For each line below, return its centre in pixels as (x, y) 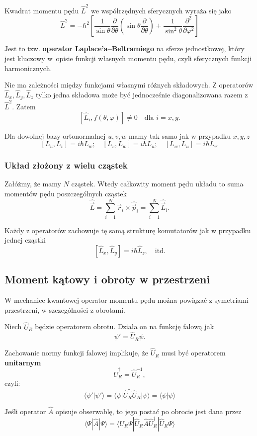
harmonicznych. (28, 68)
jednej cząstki (25, 240)
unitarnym (23, 362)
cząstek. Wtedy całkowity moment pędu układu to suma (157, 184)
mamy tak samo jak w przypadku (180, 135)
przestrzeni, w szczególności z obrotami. (65, 309)
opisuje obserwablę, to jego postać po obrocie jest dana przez (149, 411)
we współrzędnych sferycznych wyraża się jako (161, 10)
